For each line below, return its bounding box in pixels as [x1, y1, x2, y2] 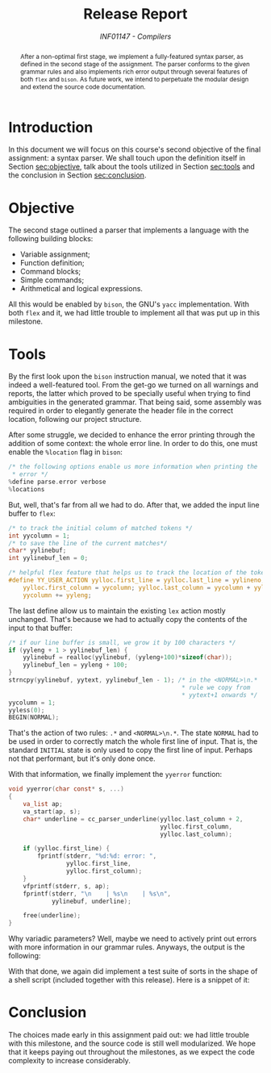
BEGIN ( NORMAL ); [8, 713, 60, 722]
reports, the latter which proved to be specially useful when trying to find [8, 389, 251, 399]
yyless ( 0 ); [8, 706, 45, 714]
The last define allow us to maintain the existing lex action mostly [8, 606, 226, 616]
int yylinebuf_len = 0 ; [8, 554, 89, 562]
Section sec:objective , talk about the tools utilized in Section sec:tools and [8, 162, 256, 172]
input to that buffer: [8, 623, 73, 633]
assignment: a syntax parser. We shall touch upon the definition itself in [8, 153, 246, 163]
